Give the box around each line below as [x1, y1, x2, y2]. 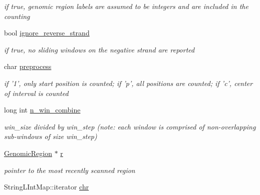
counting [4, 10, 30, 21]
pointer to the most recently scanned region [4, 164, 135, 175]
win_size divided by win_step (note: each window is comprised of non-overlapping [4, 121, 256, 131]
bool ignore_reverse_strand [4, 27, 90, 38]
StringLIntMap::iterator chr [4, 181, 89, 192]
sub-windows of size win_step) [4, 131, 97, 141]
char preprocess [4, 61, 52, 71]
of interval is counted [4, 87, 69, 98]
